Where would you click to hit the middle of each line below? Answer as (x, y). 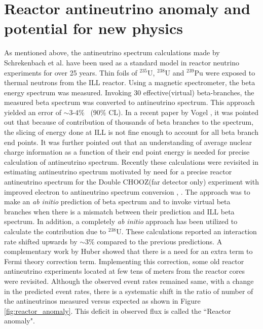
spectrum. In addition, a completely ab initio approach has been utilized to (121, 221)
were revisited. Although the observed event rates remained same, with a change (129, 281)
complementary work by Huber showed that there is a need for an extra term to (128, 251)
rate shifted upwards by (41, 241)
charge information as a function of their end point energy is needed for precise (127, 152)
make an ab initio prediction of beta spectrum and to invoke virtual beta (117, 202)
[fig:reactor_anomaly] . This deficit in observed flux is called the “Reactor (118, 310)
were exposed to (230, 72)
